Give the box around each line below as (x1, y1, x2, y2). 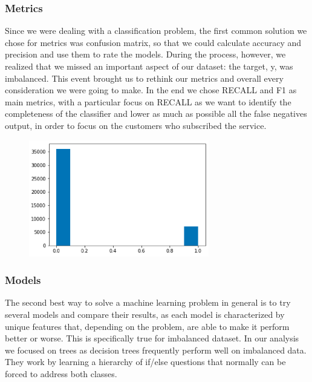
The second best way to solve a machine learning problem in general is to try (5, 296, 291, 309)
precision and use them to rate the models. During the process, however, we (5, 48, 286, 61)
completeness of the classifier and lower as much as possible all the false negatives (5, 107, 307, 120)
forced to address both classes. (5, 367, 117, 380)
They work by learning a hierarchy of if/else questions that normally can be (5, 355, 286, 368)
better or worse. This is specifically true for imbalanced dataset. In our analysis (5, 332, 299, 344)
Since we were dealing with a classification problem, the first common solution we (5, 24, 307, 37)
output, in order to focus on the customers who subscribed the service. (5, 119, 267, 131)
